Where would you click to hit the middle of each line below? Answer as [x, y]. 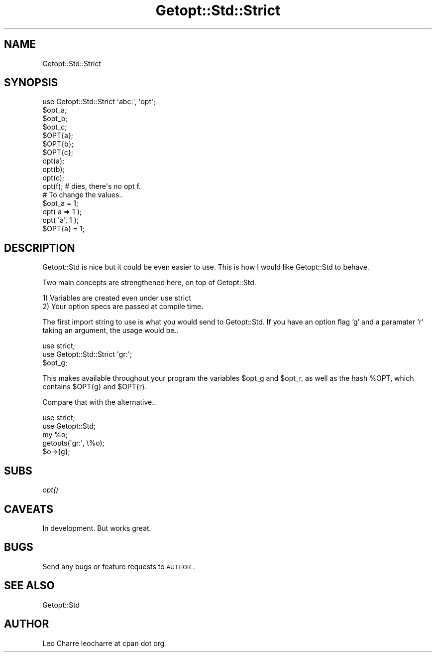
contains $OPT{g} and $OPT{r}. [95, 387]
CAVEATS [29, 509]
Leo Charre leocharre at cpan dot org [104, 643]
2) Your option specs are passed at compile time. [123, 307]
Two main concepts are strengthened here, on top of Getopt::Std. [149, 283]
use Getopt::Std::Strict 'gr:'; [87, 354]
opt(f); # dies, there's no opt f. [92, 186]
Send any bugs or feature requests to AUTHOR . [119, 566]
